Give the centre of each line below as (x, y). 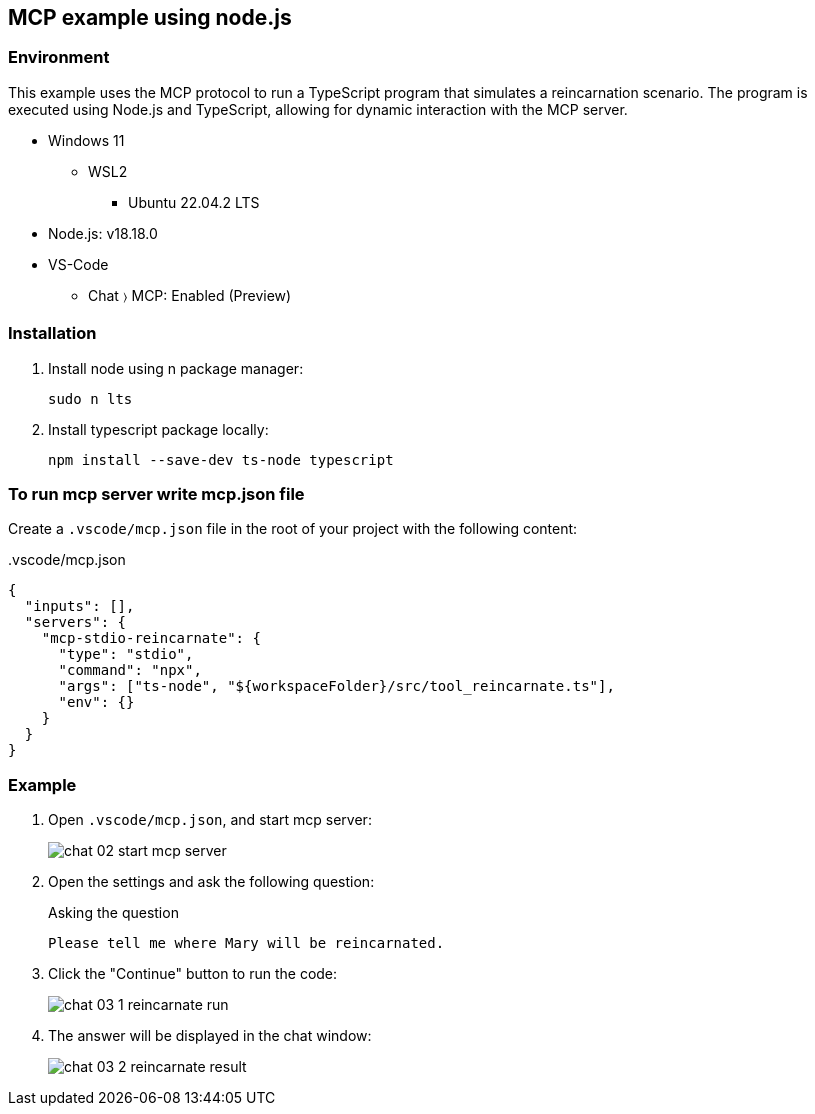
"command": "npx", (130, 670)
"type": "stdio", (126, 654)
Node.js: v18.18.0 (103, 233)
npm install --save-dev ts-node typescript (221, 459)
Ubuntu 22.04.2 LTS (194, 202)
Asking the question (113, 913)
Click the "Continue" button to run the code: (193, 974)
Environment (59, 57)
